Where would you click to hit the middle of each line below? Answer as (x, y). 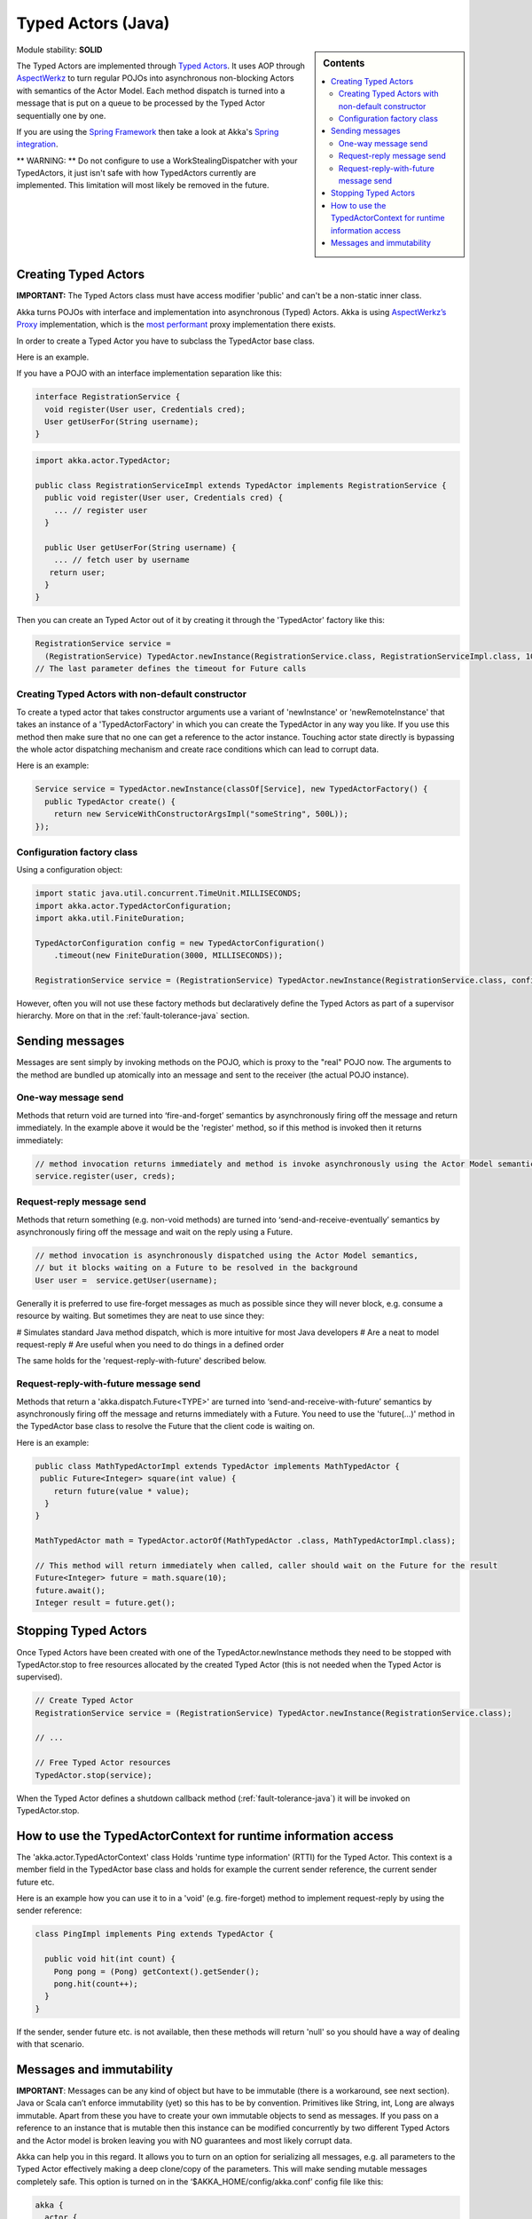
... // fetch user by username (121, 560)
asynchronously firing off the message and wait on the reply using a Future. (155, 1232)
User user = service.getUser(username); (126, 1280)
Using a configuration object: (70, 870)
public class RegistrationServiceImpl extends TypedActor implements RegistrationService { (241, 485)
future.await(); (70, 1590)
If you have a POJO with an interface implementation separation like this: (149, 374)
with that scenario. (50, 2044)
